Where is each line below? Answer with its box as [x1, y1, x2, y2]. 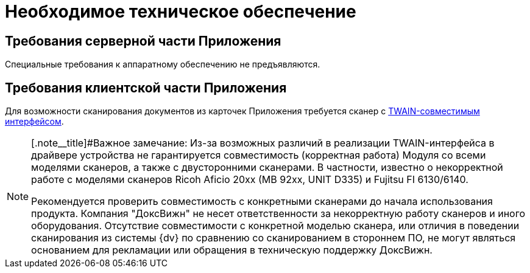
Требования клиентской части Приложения [5, 80, 287, 95]
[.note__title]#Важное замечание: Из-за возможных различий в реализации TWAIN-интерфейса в [31, 137, 495, 150]
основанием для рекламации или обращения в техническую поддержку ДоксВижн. [31, 244, 433, 257]
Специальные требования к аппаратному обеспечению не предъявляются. [5, 59, 320, 70]
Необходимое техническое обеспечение [5, 1, 356, 22]
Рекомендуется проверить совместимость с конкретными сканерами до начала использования [31, 195, 493, 208]
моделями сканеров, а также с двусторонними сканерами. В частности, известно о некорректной [31, 161, 503, 174]
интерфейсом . [5, 116, 64, 127]
